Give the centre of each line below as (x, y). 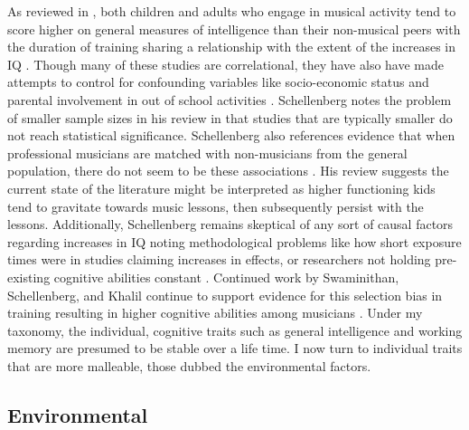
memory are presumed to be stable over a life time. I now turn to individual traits (235, 348)
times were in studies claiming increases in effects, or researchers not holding (219, 259)
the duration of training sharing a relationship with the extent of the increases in (231, 47)
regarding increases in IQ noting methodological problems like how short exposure (234, 241)
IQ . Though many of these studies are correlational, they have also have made (225, 64)
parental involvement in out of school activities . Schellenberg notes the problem (230, 99)
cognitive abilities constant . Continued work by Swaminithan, (226, 277)
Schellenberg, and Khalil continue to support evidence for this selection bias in (225, 295)
